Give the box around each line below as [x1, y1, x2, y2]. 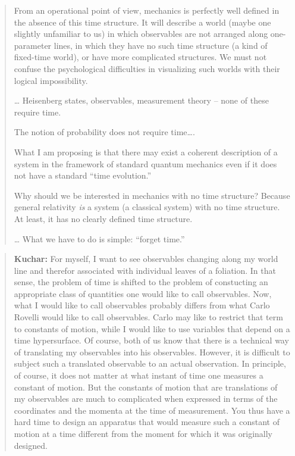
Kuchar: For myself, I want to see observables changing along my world [14, 252, 278, 265]
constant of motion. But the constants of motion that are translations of [14, 380, 278, 393]
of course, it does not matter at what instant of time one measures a [14, 369, 263, 382]
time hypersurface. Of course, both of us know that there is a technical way [14, 334, 289, 346]
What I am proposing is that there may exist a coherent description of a [14, 145, 278, 158]
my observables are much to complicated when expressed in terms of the [14, 392, 278, 405]
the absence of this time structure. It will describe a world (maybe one [14, 15, 271, 28]
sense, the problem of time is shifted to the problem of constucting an [14, 276, 268, 288]
